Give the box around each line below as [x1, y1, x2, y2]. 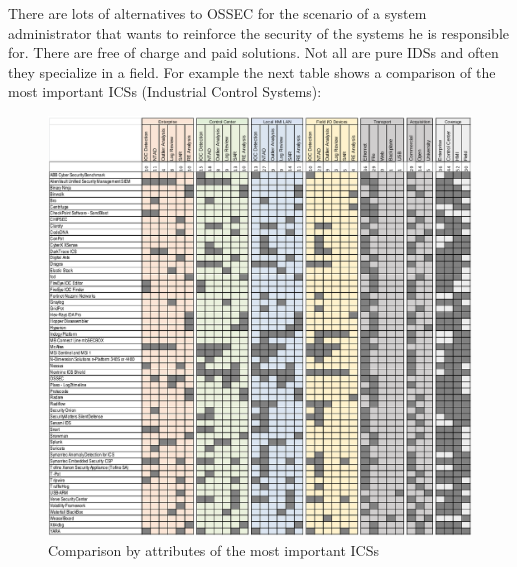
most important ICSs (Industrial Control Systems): [8, 81, 322, 102]
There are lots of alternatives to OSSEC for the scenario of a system [8, 3, 427, 23]
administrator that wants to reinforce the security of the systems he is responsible [8, 22, 510, 43]
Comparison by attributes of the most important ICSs [48, 539, 379, 560]
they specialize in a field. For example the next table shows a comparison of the [8, 61, 496, 82]
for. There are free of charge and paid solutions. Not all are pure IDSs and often [8, 42, 499, 63]
